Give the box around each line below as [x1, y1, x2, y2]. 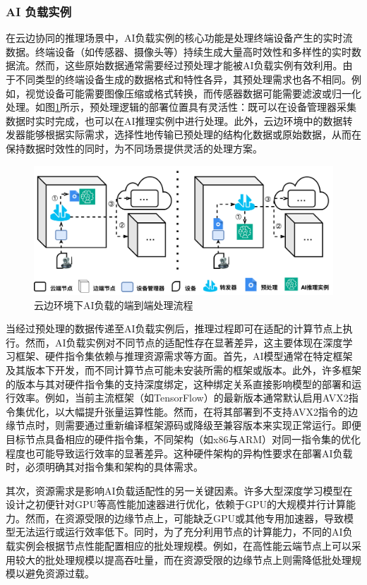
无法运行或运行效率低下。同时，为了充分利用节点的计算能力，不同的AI [15, 524, 343, 539]
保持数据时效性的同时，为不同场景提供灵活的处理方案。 [6, 140, 263, 155]
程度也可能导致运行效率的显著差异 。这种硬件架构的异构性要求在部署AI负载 [6, 445, 353, 460]
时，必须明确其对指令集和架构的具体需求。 [6, 459, 203, 474]
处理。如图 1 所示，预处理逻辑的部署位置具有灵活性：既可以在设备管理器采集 [6, 99, 356, 114]
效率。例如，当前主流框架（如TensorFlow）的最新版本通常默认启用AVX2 [15, 390, 349, 405]
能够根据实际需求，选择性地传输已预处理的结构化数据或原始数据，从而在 [25, 127, 361, 142]
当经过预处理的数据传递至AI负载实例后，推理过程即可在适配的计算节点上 [6, 321, 343, 336]
